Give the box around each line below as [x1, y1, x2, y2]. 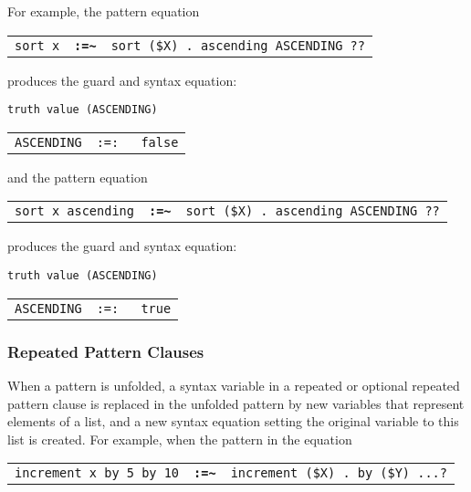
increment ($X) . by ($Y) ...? [230, 466, 447, 481]
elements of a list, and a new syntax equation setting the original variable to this [7, 412, 459, 431]
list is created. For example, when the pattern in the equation [7, 429, 352, 448]
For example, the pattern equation [7, 2, 200, 20]
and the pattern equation [7, 167, 148, 186]
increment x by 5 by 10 [15, 466, 180, 481]
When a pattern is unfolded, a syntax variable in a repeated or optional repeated [7, 375, 460, 394]
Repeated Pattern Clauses [7, 340, 204, 362]
